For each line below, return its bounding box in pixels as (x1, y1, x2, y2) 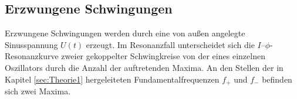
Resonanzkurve (5, 50, 59, 62)
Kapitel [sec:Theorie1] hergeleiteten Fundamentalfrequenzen (5, 73, 220, 85)
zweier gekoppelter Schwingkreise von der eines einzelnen (61, 50, 265, 62)
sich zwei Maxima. (5, 85, 71, 97)
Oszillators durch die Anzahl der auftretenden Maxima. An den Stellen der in (5, 61, 283, 73)
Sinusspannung (5, 38, 58, 50)
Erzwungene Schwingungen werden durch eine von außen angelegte (5, 27, 245, 39)
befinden (262, 73, 292, 85)
